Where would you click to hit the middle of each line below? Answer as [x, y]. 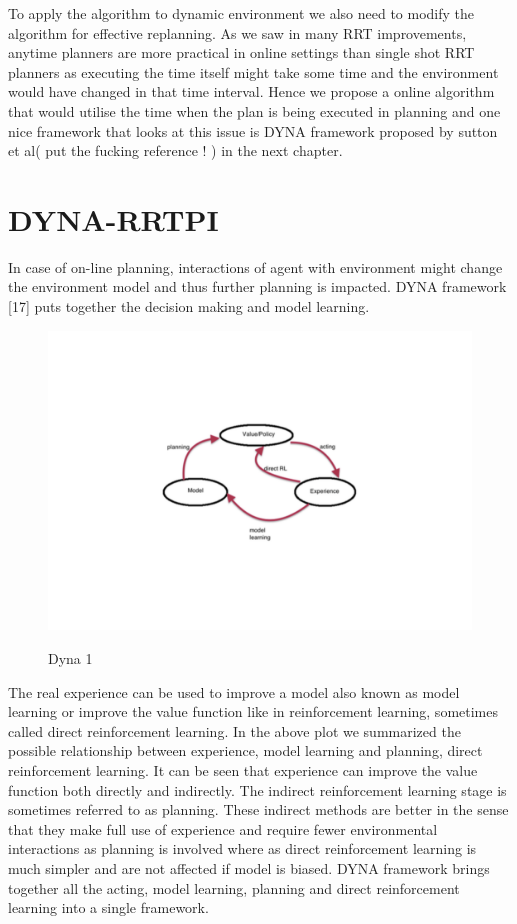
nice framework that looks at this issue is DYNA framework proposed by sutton [253, 130]
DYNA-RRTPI [113, 218]
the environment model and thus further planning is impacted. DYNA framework [257, 286]
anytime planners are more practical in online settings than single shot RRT [241, 52]
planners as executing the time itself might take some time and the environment [253, 71]
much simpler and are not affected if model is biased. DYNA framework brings [249, 867]
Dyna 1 [70, 658]
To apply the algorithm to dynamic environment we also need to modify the [241, 13]
